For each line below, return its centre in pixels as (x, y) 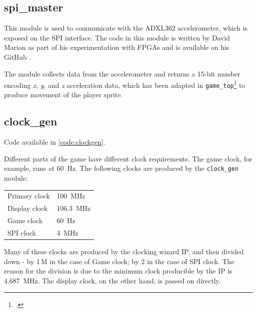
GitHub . (18, 57)
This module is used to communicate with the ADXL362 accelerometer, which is (126, 28)
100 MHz (71, 196)
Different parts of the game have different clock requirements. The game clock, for (128, 158)
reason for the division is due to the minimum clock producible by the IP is (118, 271)
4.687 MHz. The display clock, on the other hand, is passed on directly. (112, 280)
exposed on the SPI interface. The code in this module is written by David (117, 37)
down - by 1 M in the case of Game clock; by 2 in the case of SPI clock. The (119, 261)
